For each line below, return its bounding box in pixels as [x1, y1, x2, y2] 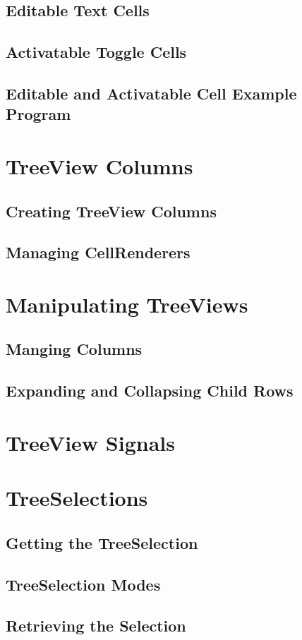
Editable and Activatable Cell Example [6, 82, 297, 104]
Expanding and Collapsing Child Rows [6, 380, 294, 401]
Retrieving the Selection [6, 615, 186, 636]
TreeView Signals [6, 428, 175, 457]
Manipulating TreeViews [6, 289, 248, 318]
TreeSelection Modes [6, 573, 161, 595]
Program [6, 103, 71, 125]
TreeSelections [6, 483, 148, 512]
